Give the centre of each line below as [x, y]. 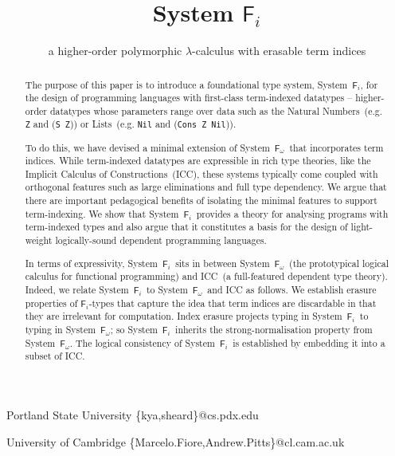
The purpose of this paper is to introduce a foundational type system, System [186, 84]
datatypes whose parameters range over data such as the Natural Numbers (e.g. [216, 110]
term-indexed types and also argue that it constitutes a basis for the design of [186, 227]
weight [39, 240]
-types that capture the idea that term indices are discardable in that [233, 303]
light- [362, 227]
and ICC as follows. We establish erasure [292, 289]
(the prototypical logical [339, 263]
